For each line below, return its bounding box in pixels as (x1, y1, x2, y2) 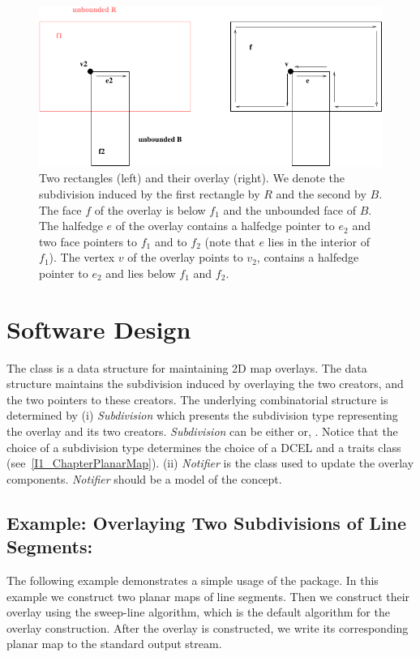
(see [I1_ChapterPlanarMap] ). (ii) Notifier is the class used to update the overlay (6, 454, 414, 471)
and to (154, 233, 187, 250)
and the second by (276, 185, 366, 202)
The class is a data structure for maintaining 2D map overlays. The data (6, 359, 367, 376)
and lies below (105, 264, 176, 281)
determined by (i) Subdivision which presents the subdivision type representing (6, 407, 398, 424)
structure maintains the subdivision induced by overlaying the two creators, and (6, 375, 404, 392)
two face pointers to (39, 233, 138, 250)
